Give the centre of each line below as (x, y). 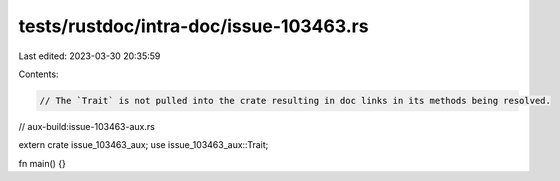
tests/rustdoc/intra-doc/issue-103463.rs (193, 26)
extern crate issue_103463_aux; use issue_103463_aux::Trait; (143, 145)
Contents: (38, 74)
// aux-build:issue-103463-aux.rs (86, 126)
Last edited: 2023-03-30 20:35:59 (89, 56)
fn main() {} (42, 163)
